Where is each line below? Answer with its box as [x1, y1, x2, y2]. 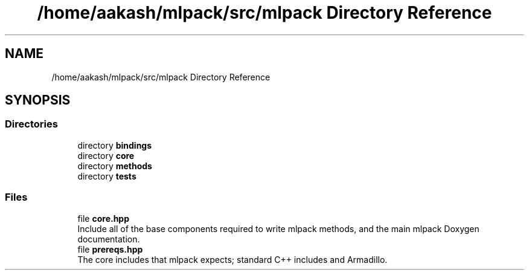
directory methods [77, 160, 152, 171]
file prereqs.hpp [77, 244, 143, 254]
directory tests [77, 170, 136, 181]
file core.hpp [77, 213, 130, 224]
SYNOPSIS [5, 92, 71, 108]
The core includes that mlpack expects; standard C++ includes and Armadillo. [77, 254, 388, 265]
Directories [5, 118, 58, 131]
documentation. [77, 233, 140, 244]
